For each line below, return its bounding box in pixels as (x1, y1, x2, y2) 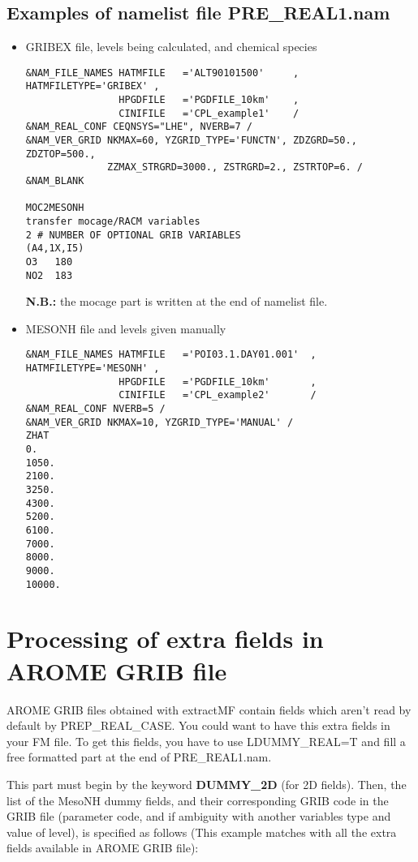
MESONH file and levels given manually (25, 319, 226, 337)
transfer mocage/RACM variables (25, 216, 200, 228)
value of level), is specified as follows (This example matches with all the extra (6, 823, 397, 840)
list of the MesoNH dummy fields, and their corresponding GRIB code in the (6, 791, 389, 808)
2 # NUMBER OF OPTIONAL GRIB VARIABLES (25, 229, 241, 241)
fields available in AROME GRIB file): (6, 839, 199, 856)
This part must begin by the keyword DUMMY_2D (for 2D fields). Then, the (6, 775, 407, 792)
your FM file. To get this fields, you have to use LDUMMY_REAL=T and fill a (6, 732, 406, 749)
